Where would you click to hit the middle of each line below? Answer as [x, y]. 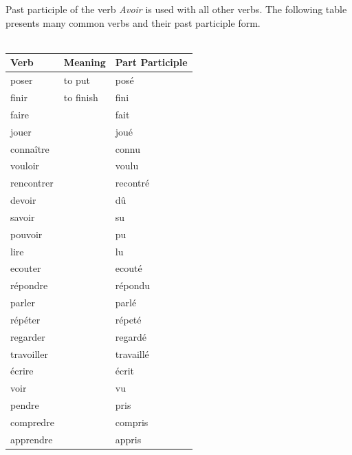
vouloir [25, 166]
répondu [132, 285]
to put [77, 80]
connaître [30, 148]
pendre [25, 405]
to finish [81, 97]
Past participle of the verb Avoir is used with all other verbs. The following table [176, 9]
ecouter [26, 268]
